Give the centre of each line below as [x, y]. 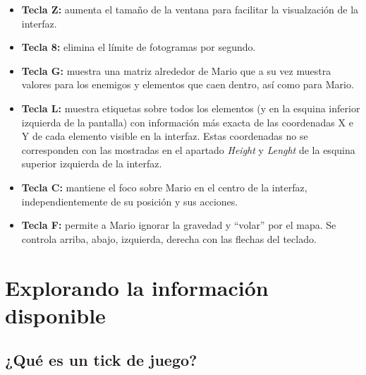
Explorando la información [137, 287]
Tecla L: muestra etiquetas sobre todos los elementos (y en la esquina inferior [191, 108]
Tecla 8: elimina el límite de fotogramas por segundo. [139, 47]
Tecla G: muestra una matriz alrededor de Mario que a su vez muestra [176, 70]
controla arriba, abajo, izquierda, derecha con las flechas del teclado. [169, 238]
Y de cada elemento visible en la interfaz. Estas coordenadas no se [165, 136]
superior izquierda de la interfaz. [92, 163]
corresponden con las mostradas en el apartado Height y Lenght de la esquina [188, 149]
